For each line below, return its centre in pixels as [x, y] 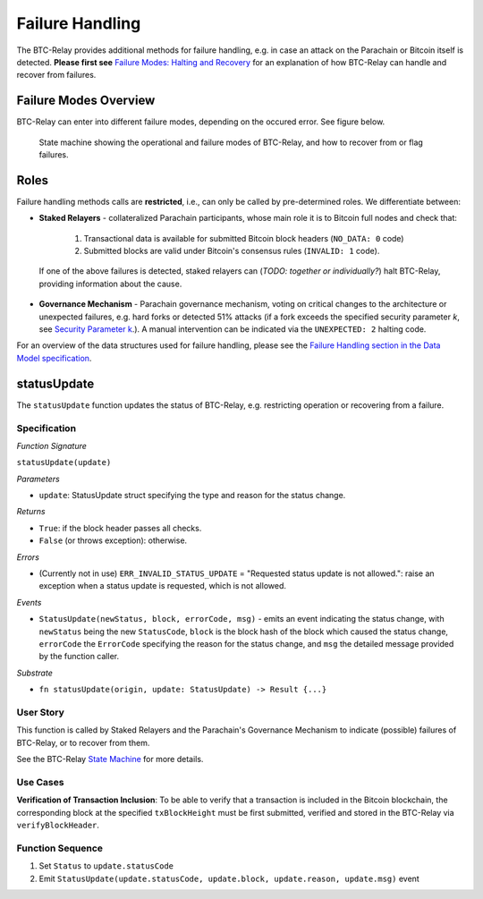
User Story [40, 712]
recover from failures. [56, 75]
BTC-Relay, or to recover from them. [83, 742]
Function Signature [51, 445]
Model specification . [54, 358]
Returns [31, 512]
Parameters [38, 479]
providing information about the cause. [110, 284]
